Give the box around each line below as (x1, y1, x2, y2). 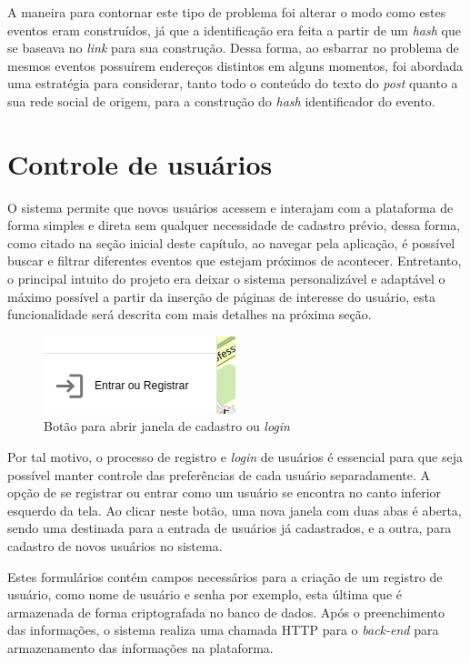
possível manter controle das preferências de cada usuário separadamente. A (7, 465, 430, 484)
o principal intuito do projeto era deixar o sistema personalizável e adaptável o (7, 269, 445, 288)
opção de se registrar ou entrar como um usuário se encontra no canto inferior (7, 483, 442, 502)
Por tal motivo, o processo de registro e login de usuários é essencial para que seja (7, 447, 463, 467)
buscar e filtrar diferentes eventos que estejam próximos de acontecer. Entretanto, (7, 251, 462, 270)
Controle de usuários (7, 145, 273, 182)
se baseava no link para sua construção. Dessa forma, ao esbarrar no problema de (7, 38, 459, 57)
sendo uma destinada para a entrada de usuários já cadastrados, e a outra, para (7, 518, 452, 537)
